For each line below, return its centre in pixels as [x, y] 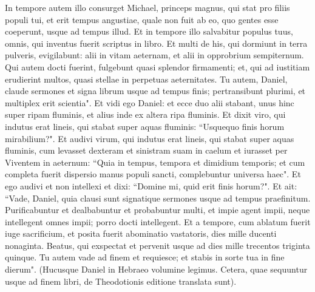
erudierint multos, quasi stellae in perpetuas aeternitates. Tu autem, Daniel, [146, 79]
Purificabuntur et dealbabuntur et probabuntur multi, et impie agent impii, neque [157, 210]
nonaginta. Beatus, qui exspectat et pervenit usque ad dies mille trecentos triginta [157, 245]
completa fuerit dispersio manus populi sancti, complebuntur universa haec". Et [153, 174]
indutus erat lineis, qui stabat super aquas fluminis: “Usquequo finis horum [145, 126]
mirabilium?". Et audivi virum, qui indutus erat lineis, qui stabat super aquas [150, 138]
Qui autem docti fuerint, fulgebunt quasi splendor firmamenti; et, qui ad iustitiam [157, 66]
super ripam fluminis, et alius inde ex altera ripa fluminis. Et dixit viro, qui [145, 114]
